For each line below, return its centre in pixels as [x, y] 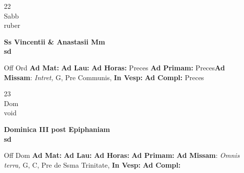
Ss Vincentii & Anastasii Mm [55, 41]
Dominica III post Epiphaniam [57, 129]
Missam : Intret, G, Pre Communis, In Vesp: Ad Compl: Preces [104, 77]
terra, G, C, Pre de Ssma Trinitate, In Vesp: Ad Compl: [92, 164]
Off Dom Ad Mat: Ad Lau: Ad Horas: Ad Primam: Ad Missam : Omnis [122, 155]
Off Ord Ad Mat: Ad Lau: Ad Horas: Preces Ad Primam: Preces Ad [114, 67]
